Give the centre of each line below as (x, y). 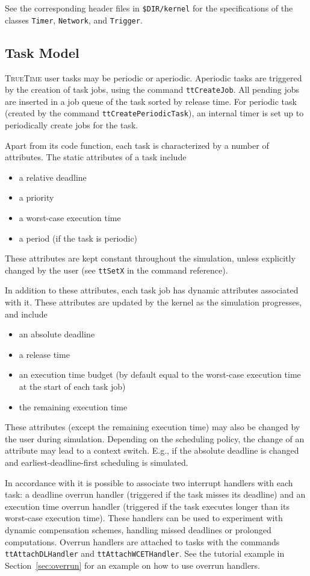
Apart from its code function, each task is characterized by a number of (137, 145)
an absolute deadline (57, 334)
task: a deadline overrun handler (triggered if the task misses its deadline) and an (155, 494)
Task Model (42, 52)
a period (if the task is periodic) (78, 238)
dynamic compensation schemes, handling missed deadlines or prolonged (138, 529)
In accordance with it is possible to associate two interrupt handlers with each (149, 482)
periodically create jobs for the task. (72, 125)
